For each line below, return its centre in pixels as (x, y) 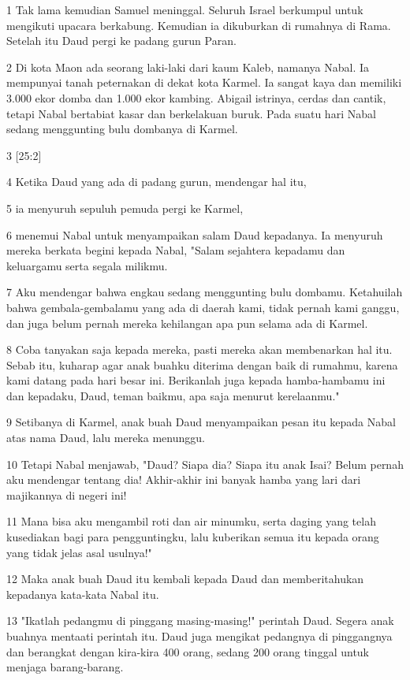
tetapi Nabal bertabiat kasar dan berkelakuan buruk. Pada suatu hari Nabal (191, 113)
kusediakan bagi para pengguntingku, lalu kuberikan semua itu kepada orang (193, 537)
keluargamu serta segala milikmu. (87, 265)
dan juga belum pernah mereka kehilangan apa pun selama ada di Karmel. (187, 323)
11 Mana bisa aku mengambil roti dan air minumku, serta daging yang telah (191, 521)
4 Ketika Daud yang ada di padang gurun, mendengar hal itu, (157, 182)
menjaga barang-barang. (65, 667)
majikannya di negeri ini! (67, 494)
